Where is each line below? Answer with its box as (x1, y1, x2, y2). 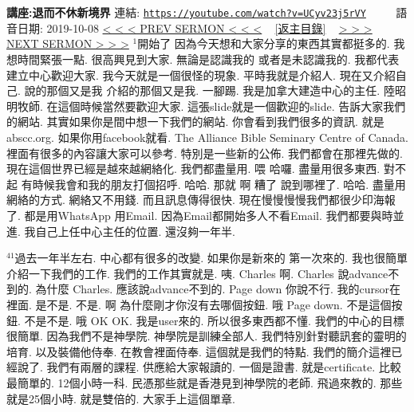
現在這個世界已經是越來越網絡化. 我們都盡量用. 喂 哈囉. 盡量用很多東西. (6, 160, 380, 177)
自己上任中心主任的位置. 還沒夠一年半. (35, 222, 235, 239)
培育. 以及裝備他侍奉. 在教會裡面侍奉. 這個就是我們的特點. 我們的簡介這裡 (6, 343, 392, 359)
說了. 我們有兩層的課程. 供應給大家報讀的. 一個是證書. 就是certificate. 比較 (17, 359, 401, 375)
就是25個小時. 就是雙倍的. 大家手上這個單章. (6, 390, 235, 406)
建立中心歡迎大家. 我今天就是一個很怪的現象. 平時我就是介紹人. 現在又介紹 (6, 66, 396, 83)
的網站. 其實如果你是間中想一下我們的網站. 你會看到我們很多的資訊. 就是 (6, 113, 384, 130)
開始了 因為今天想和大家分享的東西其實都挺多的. (137, 35, 390, 52)
